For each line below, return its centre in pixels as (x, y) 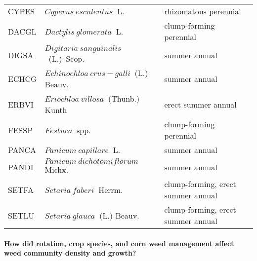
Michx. (57, 169)
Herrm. (111, 189)
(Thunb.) (124, 98)
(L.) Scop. (66, 58)
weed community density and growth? (70, 253)
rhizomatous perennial (203, 11)
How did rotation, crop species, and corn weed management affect (119, 243)
